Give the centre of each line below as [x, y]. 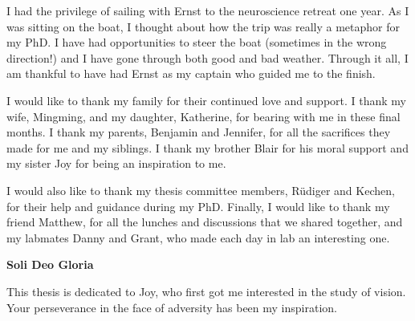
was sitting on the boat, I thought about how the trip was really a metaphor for [203, 26]
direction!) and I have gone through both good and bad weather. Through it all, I [207, 57]
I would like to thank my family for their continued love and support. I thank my [207, 100]
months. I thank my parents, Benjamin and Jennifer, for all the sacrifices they [199, 132]
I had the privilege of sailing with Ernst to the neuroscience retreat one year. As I [208, 10]
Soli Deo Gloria [50, 264]
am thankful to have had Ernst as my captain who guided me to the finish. [191, 73]
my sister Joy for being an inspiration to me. [116, 163]
